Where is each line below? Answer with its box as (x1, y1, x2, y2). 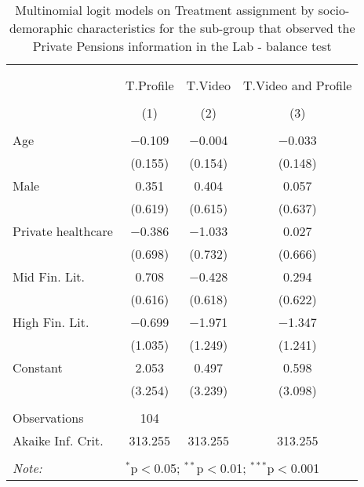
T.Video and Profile (242, 76, 352, 94)
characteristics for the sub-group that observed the (77, 19, 355, 37)
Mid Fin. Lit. (13, 267, 86, 285)
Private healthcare (13, 222, 113, 240)
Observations (13, 409, 84, 427)
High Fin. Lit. (13, 313, 89, 331)
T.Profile (125, 76, 174, 94)
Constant (13, 358, 63, 376)
